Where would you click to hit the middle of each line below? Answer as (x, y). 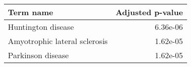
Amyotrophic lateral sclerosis (58, 41)
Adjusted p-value (149, 12)
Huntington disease (41, 27)
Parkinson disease (38, 55)
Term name (31, 12)
